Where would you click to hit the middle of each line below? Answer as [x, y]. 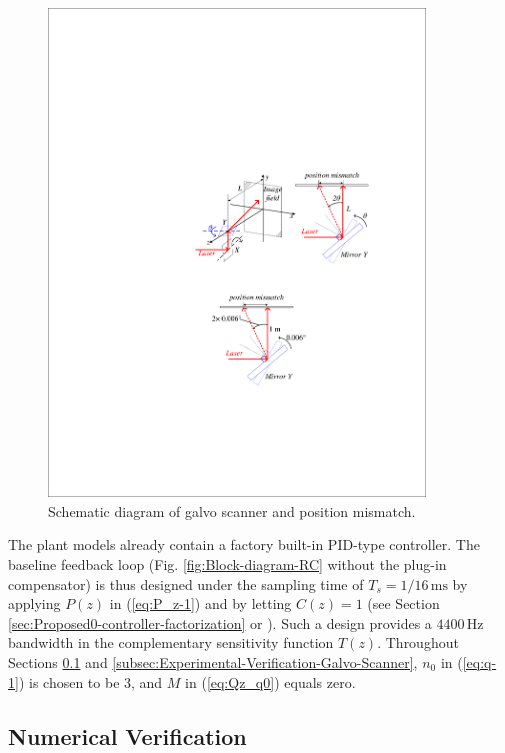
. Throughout [418, 642]
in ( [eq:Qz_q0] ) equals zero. [270, 681]
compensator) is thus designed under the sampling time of [186, 583]
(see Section [403, 603]
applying [34, 603]
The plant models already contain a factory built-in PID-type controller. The [244, 544]
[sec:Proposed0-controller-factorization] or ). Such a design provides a [220, 622]
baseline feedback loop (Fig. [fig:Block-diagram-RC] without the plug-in [227, 564]
